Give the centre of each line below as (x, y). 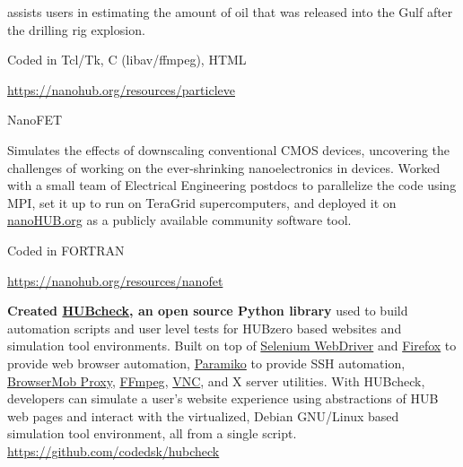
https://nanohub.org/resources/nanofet (115, 280)
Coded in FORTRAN (66, 250)
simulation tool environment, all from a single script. (152, 433)
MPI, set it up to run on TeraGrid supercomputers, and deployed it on (202, 202)
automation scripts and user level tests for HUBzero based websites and (205, 328)
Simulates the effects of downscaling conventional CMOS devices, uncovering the (229, 149)
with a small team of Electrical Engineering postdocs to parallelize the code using (232, 185)
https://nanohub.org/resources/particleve (121, 89)
